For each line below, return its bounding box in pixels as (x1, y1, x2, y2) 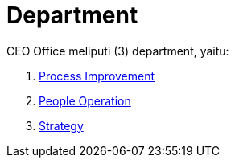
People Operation (39, 93, 131, 108)
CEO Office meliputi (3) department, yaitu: (6, 43, 229, 58)
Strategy (39, 118, 84, 133)
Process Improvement (39, 68, 155, 83)
